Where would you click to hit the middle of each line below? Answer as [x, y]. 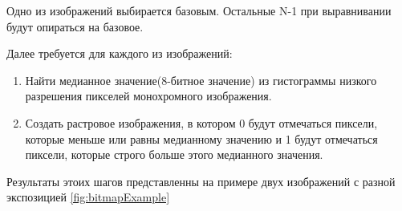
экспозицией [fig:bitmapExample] [88, 197]
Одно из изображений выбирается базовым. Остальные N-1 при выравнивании [199, 10]
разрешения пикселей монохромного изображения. [148, 96]
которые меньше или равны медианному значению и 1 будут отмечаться [201, 138]
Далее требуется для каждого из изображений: [120, 53]
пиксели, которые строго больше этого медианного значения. [174, 154]
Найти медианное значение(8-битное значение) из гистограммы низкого [201, 80]
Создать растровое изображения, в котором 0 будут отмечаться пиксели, [201, 122]
